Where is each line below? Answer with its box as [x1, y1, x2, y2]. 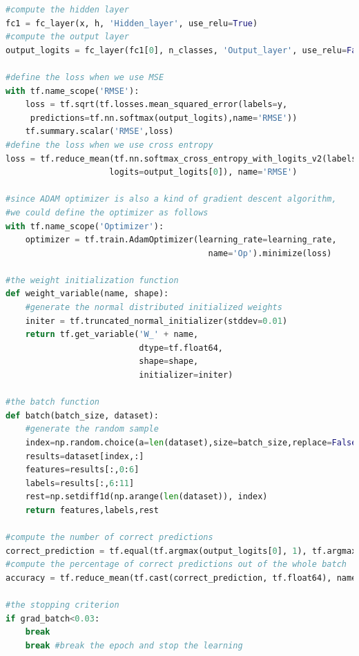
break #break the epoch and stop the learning [25, 640, 243, 650]
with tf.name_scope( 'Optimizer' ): [6, 221, 164, 231]
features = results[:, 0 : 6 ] [25, 465, 139, 475]
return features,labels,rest [25, 505, 159, 515]
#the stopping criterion [6, 600, 119, 610]
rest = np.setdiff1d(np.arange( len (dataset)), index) [25, 492, 268, 502]
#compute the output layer [6, 32, 129, 42]
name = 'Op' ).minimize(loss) [208, 248, 332, 258]
